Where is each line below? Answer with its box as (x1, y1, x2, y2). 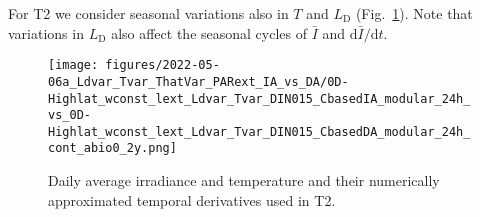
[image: (48, 58, 99, 73)
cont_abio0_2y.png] (48, 141, 177, 156)
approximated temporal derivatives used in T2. (48, 189, 336, 210)
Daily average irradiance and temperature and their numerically (48, 170, 440, 191)
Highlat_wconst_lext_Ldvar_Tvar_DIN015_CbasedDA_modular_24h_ (48, 124, 471, 139)
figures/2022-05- (105, 58, 220, 73)
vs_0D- (48, 108, 91, 123)
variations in (8, 22, 84, 43)
